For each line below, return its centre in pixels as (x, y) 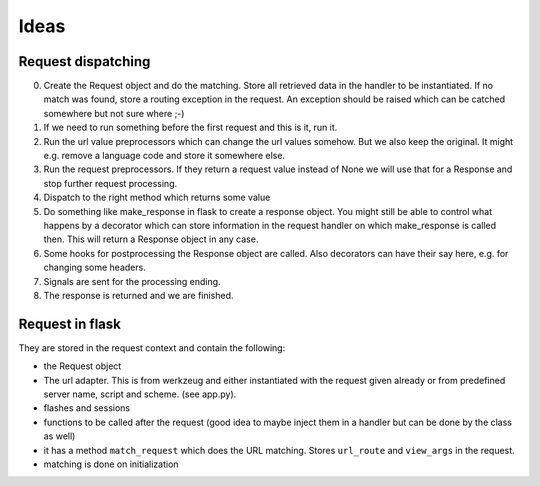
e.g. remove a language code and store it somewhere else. (164, 156)
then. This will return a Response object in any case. (151, 239)
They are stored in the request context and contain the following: (152, 347)
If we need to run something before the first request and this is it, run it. (190, 127)
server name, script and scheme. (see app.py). (140, 394)
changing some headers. (95, 267)
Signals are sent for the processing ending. (132, 281)
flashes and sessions (87, 408)
